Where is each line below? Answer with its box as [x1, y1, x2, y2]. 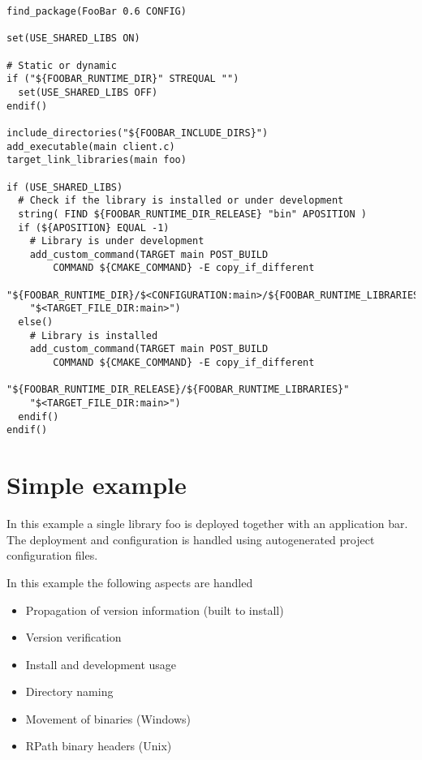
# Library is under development [29, 235, 205, 247]
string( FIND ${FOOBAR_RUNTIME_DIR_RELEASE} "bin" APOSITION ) [18, 208, 367, 220]
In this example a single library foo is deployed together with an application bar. [6, 515, 408, 532]
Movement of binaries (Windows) [25, 710, 191, 727]
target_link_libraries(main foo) [6, 154, 187, 166]
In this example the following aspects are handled [6, 573, 253, 590]
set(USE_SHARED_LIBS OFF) [18, 86, 158, 98]
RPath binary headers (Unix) [25, 737, 172, 754]
